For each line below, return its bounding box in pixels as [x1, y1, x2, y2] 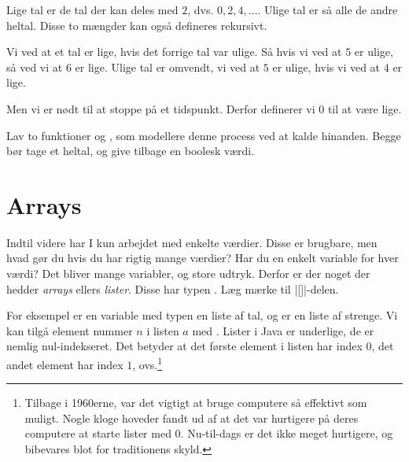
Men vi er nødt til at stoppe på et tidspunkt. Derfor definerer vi [6, 100, 315, 116]
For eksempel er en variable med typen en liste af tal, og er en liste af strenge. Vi [6, 307, 398, 323]
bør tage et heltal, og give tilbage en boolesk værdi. [6, 142, 255, 159]
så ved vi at [6, 58, 63, 75]
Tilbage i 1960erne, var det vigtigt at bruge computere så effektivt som [24, 394, 367, 411]
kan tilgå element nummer [6, 322, 133, 338]
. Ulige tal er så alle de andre [257, 2, 398, 17]
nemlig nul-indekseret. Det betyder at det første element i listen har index [6, 338, 363, 354]
